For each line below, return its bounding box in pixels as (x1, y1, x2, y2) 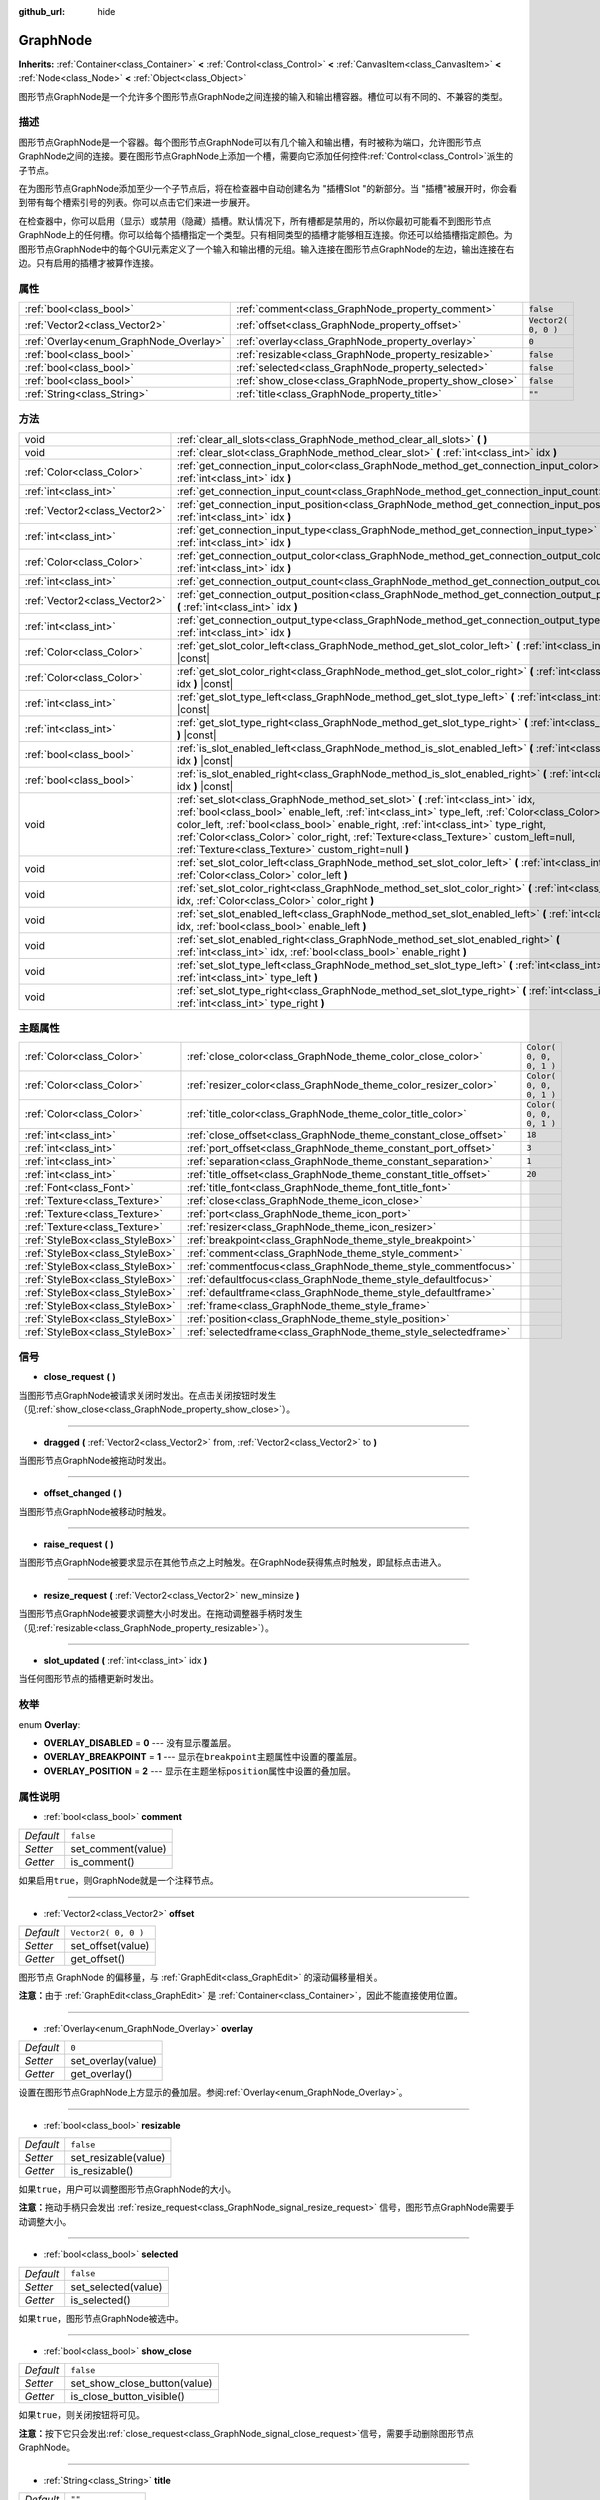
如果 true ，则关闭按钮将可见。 (18, 2409, 145, 2421)
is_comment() (70, 1855, 135, 1869)
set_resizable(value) (70, 2151, 166, 2164)
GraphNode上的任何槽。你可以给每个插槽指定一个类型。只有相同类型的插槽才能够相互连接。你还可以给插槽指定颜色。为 (18, 229, 514, 241)
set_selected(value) (70, 2280, 163, 2294)
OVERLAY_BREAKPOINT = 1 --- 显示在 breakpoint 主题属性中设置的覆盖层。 (43, 1751, 362, 1763)
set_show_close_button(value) (70, 2376, 213, 2390)
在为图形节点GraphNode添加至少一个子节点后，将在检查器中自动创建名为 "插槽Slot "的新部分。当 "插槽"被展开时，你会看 (18, 183, 518, 194)
